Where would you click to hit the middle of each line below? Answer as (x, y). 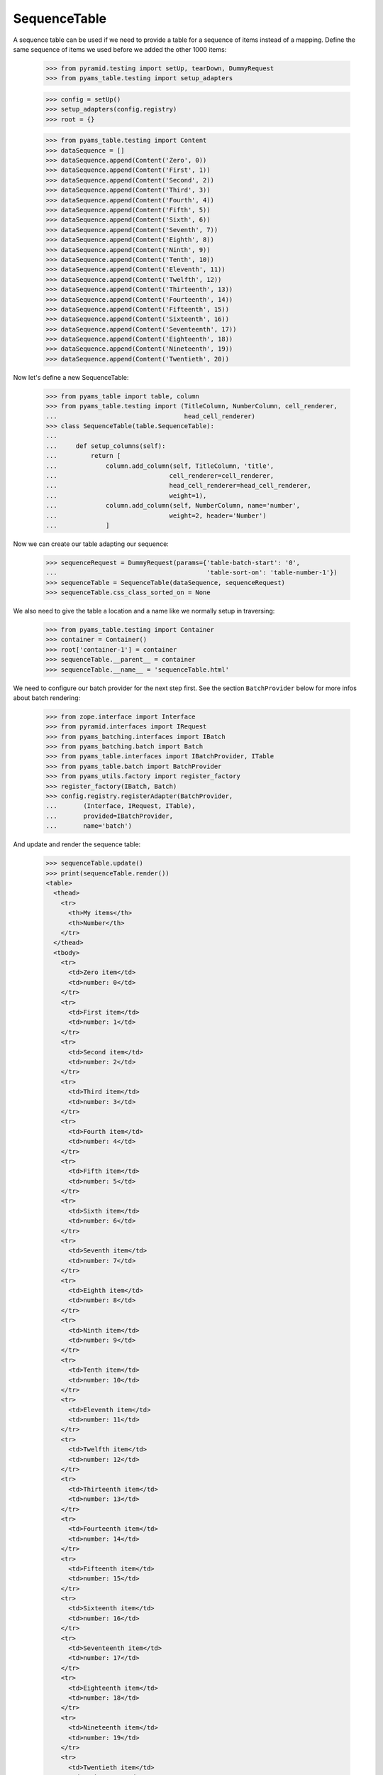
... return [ (83, 456)
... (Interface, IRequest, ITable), (121, 806)
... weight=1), (126, 496)
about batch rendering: (47, 698)
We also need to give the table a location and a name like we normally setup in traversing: (144, 611)
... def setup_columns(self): (106, 446)
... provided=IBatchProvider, (110, 816)
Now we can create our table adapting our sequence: (91, 544)
